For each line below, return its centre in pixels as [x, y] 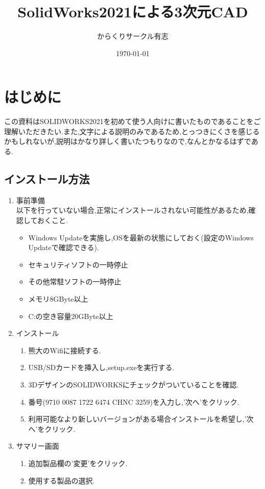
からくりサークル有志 [133, 36]
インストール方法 [47, 179]
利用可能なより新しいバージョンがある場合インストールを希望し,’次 [141, 419]
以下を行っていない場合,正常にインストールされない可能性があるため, [132, 210]
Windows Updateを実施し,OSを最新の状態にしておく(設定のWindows [141, 237]
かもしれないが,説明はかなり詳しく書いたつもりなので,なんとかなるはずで [128, 141]
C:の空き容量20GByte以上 [71, 316]
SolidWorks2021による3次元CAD [133, 11]
